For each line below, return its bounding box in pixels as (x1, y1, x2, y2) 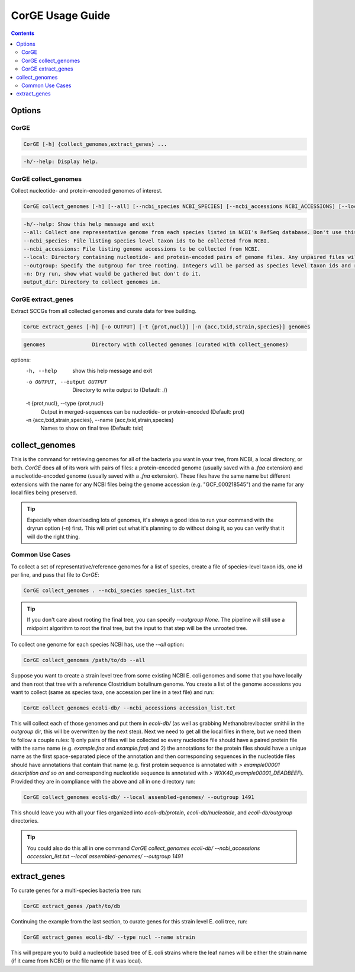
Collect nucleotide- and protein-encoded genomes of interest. (11, 187, 163, 194)
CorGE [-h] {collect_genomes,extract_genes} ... (23, 140, 167, 148)
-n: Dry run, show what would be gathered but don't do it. (23, 270, 202, 277)
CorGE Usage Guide (11, 9, 111, 22)
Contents (11, 30, 35, 37)
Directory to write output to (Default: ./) (72, 386, 168, 394)
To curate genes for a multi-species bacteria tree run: (11, 887, 141, 894)
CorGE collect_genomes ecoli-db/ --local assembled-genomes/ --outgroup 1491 (23, 794, 254, 800)
